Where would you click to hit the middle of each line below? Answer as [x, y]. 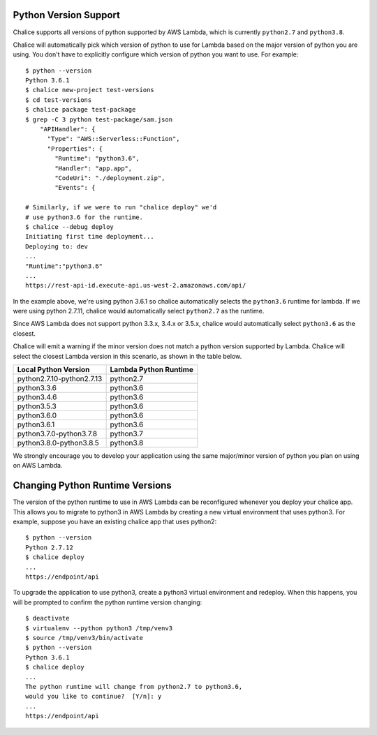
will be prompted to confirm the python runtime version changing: [108, 602]
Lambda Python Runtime [151, 370]
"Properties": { [75, 149]
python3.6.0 [37, 415]
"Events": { [75, 188]
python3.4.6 [37, 397]
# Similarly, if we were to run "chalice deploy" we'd [121, 207]
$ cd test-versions [59, 100]
